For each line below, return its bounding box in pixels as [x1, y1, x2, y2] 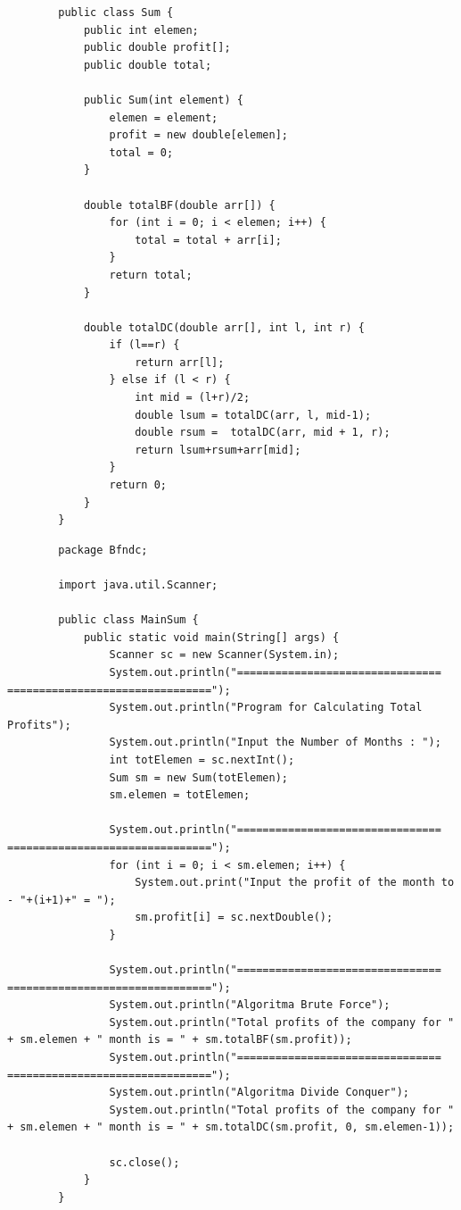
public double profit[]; [83, 41, 231, 54]
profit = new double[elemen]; [109, 129, 288, 142]
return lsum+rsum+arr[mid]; [135, 443, 301, 456]
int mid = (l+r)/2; [135, 391, 251, 405]
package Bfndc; [58, 543, 148, 556]
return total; [109, 268, 193, 281]
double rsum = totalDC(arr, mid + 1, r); [135, 426, 391, 439]
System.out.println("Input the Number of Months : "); [109, 736, 441, 749]
